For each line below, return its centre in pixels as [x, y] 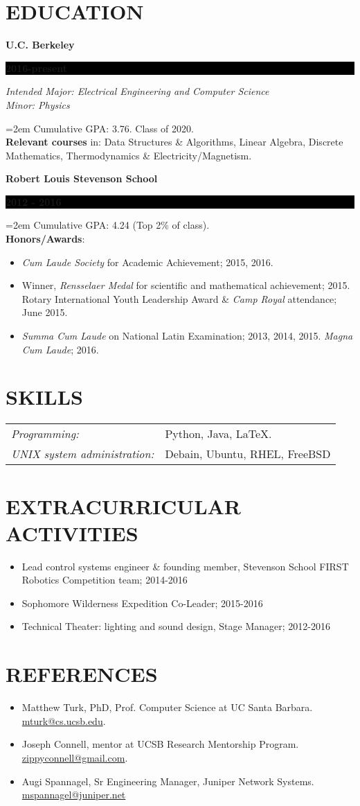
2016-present [37, 68]
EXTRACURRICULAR [124, 506]
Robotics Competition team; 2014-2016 [105, 580]
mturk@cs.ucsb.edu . [64, 720]
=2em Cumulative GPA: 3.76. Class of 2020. [100, 128]
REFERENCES [82, 674]
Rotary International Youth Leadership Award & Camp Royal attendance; [179, 298]
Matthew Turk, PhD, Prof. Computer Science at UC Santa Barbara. [167, 707]
